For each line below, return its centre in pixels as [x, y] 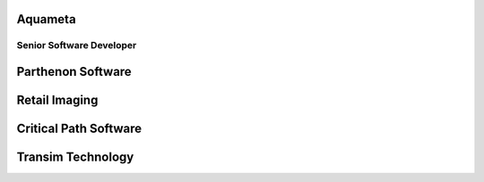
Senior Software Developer [77, 45]
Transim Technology [75, 157]
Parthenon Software [74, 72]
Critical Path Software [79, 129]
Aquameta [46, 19]
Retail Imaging [57, 100]
